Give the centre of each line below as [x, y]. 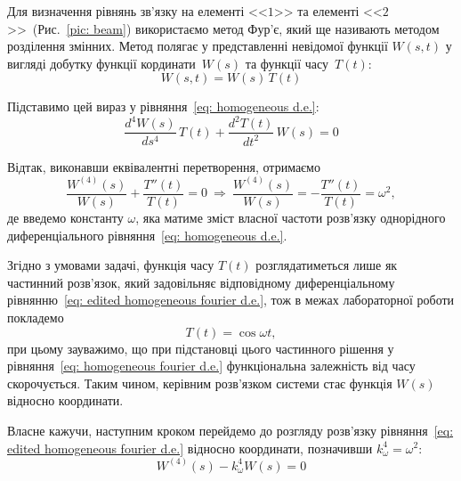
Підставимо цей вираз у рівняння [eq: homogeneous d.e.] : [163, 106]
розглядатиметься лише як [327, 265]
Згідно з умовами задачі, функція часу [111, 265]
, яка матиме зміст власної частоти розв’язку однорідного [291, 217]
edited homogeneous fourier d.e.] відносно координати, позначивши [190, 448]
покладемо [36, 317]
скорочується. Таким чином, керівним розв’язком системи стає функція [200, 383]
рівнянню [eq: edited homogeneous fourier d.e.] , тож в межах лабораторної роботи [231, 300]
